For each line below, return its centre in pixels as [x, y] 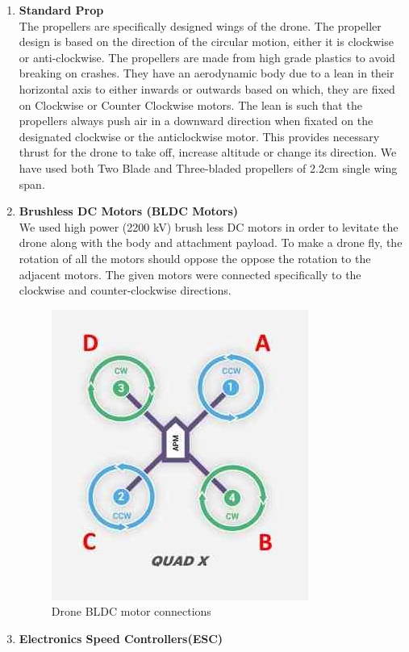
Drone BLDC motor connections [131, 611]
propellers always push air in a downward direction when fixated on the [196, 121]
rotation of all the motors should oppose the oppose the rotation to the [195, 258]
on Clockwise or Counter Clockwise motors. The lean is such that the [190, 104]
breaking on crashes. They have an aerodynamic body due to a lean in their [207, 73]
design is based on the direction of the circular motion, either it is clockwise [206, 42]
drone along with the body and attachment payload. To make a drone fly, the [211, 242]
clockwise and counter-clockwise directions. [125, 290]
